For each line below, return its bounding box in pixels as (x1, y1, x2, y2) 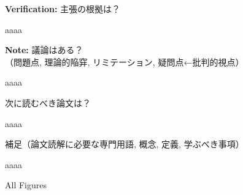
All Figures (5, 178, 47, 191)
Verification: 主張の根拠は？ (5, 2, 121, 15)
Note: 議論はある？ (5, 43, 83, 56)
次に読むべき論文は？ (5, 96, 91, 109)
